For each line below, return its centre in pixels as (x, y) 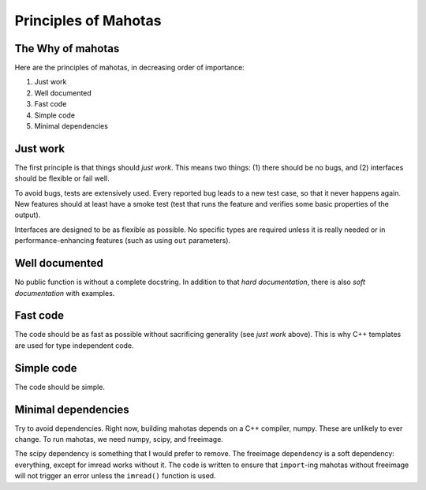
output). (28, 215)
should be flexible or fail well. (62, 178)
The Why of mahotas (67, 49)
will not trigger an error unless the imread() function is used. (115, 476)
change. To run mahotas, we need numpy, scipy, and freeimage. (119, 440)
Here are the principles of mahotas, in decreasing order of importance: (129, 68)
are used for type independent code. (74, 345)
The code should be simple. (60, 387)
